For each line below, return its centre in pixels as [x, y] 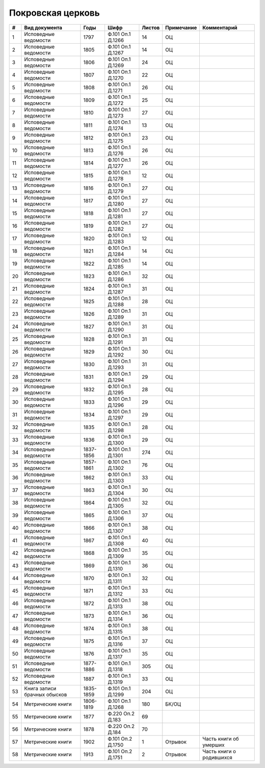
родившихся [217, 757]
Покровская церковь [54, 13]
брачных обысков [45, 694]
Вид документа [43, 27]
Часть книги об [221, 739]
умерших [213, 745]
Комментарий [220, 27]
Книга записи [40, 688]
